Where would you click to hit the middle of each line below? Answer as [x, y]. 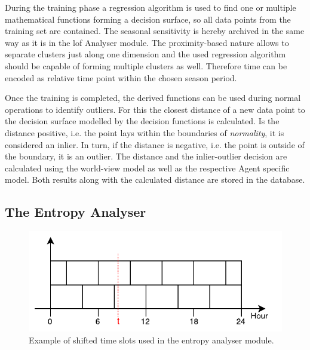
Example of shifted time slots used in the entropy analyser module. [151, 340]
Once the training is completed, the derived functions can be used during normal [153, 98]
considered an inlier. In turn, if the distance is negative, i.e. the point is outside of [155, 144]
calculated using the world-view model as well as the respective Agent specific [147, 168]
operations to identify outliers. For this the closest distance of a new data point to [155, 109]
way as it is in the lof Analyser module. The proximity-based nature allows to [147, 42]
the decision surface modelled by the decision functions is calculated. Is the [142, 121]
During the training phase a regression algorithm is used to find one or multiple [151, 7]
